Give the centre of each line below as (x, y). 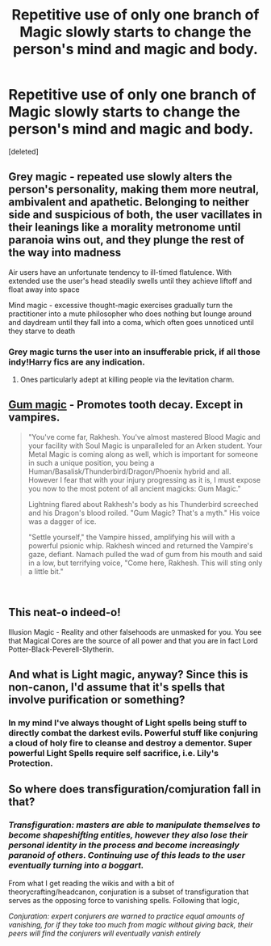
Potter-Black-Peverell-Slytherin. (61, 649)
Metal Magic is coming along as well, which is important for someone (143, 454)
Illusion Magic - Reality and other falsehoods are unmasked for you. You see (135, 631)
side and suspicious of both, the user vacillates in (135, 215)
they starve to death (42, 331)
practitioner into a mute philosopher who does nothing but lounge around (130, 314)
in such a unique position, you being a (91, 462)
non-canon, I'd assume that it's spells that (117, 688)
